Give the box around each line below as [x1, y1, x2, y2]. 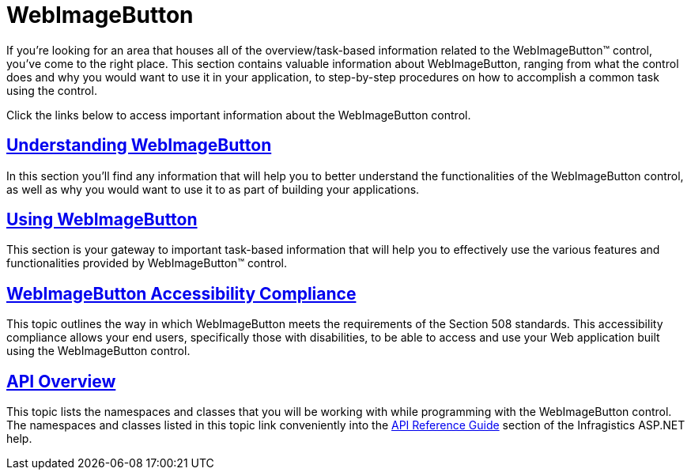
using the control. [6, 83, 97, 97]
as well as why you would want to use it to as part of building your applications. [6, 182, 420, 196]
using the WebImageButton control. [6, 344, 191, 358]
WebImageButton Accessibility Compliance [6, 283, 357, 304]
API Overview [6, 371, 116, 391]
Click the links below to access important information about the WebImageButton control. [6, 108, 471, 122]
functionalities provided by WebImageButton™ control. [6, 256, 287, 270]
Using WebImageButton [6, 210, 198, 230]
